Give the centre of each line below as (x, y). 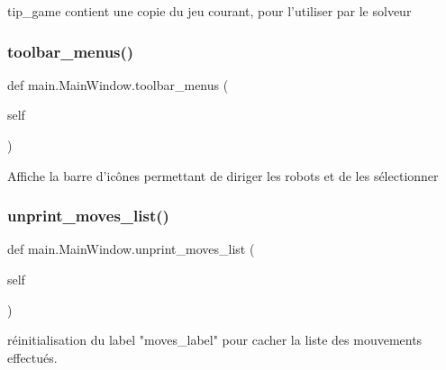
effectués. (32, 357)
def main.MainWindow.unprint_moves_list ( (131, 249)
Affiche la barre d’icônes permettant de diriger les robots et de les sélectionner (223, 175)
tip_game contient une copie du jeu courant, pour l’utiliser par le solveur (209, 11)
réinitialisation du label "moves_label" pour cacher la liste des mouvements (215, 340)
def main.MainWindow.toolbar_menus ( (118, 84)
